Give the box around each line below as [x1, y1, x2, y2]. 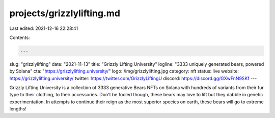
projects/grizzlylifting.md [9, 8, 121, 19]
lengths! [9, 106, 26, 112]
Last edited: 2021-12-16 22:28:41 [9, 25, 78, 31]
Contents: [9, 34, 30, 41]
